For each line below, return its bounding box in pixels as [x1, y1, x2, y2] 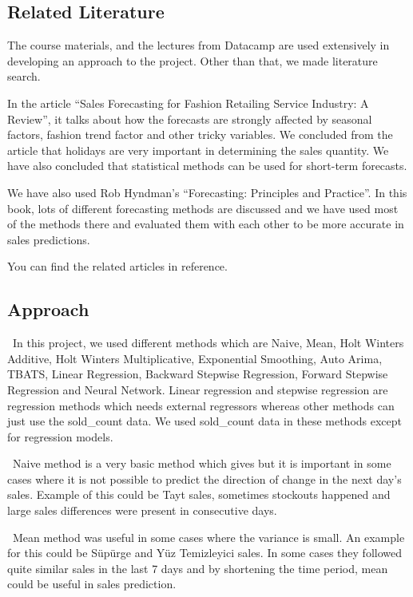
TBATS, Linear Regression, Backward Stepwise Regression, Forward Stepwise [7, 366, 388, 382]
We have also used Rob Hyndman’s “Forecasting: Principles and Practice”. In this [7, 184, 407, 200]
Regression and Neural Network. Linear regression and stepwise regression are [7, 381, 388, 397]
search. [7, 68, 41, 85]
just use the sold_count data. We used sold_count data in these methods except [7, 413, 403, 429]
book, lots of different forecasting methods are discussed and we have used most [7, 200, 399, 216]
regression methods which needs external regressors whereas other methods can [7, 397, 395, 413]
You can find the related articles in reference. [7, 258, 228, 275]
